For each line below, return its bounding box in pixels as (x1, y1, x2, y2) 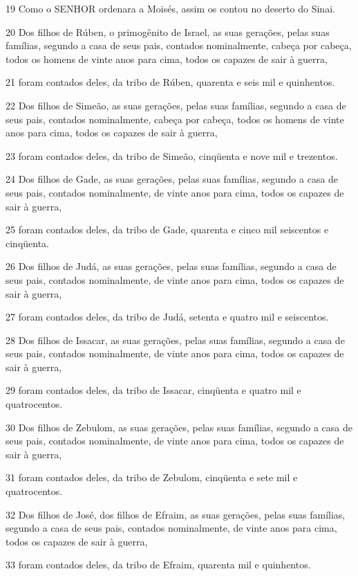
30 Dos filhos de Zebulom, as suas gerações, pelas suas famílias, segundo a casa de (6, 420, 352, 434)
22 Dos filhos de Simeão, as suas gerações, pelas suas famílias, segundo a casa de (6, 98, 346, 112)
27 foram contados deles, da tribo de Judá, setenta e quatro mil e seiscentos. (6, 309, 329, 324)
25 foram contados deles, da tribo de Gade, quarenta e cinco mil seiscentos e (6, 222, 329, 237)
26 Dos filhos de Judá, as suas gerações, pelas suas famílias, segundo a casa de (6, 259, 337, 273)
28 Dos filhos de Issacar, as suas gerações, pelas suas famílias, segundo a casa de (6, 332, 345, 347)
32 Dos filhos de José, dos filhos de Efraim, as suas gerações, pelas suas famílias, (6, 507, 346, 521)
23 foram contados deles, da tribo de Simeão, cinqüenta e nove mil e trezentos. (6, 148, 338, 163)
